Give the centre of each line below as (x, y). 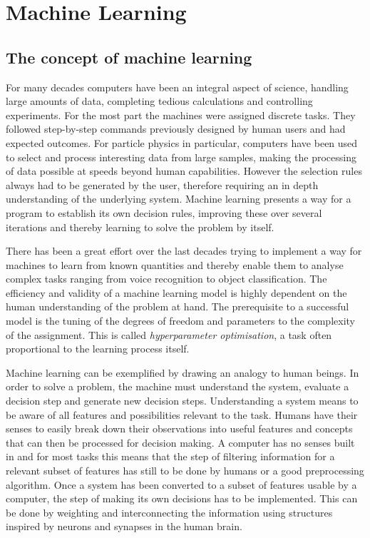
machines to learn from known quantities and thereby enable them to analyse (175, 264)
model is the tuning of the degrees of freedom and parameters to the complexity (180, 321)
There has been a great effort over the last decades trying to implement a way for (184, 251)
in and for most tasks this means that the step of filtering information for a (170, 456)
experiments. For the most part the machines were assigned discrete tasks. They (181, 115)
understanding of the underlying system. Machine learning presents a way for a (179, 199)
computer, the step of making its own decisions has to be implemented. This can (182, 498)
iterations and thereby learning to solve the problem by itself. (140, 227)
